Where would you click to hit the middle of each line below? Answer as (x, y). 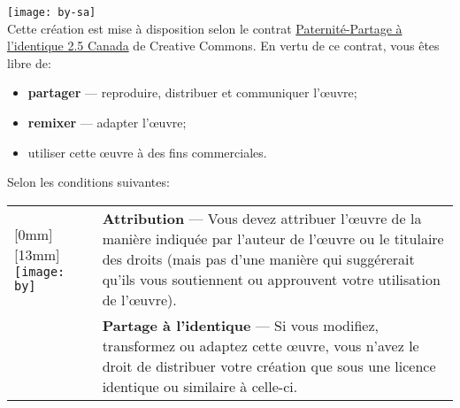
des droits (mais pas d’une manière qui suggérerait (258, 258)
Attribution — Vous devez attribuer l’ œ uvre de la (262, 218)
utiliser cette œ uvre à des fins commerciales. (147, 152)
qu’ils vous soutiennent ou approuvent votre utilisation (271, 279)
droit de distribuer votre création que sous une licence (269, 366)
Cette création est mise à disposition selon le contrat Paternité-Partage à (205, 28)
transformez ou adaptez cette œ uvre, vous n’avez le (261, 345)
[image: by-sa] (52, 12)
